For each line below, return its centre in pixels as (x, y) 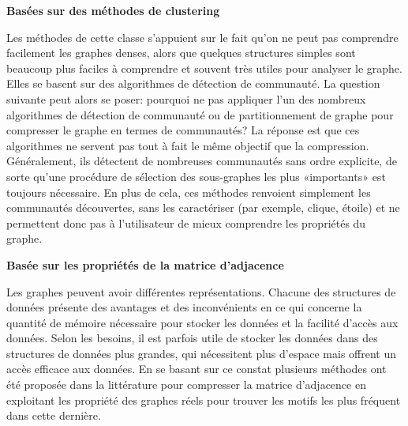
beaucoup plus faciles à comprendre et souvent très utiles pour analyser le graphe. (204, 68)
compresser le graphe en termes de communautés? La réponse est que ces (183, 130)
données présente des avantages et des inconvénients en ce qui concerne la (184, 307)
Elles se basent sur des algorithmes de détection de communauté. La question (193, 83)
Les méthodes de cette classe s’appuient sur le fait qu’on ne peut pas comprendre (202, 37)
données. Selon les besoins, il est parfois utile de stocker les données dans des (192, 338)
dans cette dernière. (54, 415)
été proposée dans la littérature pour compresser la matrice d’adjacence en (186, 385)
